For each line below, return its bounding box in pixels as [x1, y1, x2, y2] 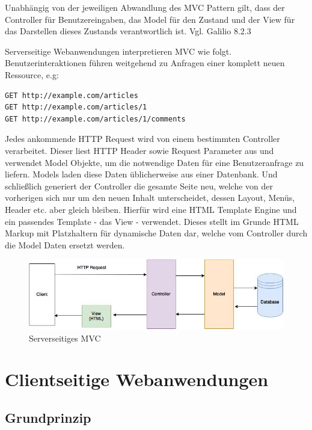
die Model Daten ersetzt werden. [5, 238, 125, 251]
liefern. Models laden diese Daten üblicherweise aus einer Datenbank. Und [5, 168, 278, 180]
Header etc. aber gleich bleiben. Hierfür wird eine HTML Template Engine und [5, 203, 297, 215]
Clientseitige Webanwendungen [5, 367, 269, 392]
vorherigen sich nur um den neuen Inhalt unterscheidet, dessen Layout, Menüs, [5, 191, 295, 204]
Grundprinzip [5, 408, 91, 427]
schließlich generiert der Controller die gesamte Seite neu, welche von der [5, 179, 273, 192]
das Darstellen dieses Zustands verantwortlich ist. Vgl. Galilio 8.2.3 [5, 25, 251, 37]
